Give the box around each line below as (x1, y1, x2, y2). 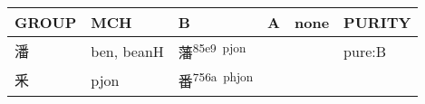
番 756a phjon (178, 68, 254, 92)
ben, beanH (91, 40, 164, 61)
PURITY (343, 12, 411, 33)
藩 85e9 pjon (178, 39, 246, 63)
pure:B (343, 40, 387, 61)
